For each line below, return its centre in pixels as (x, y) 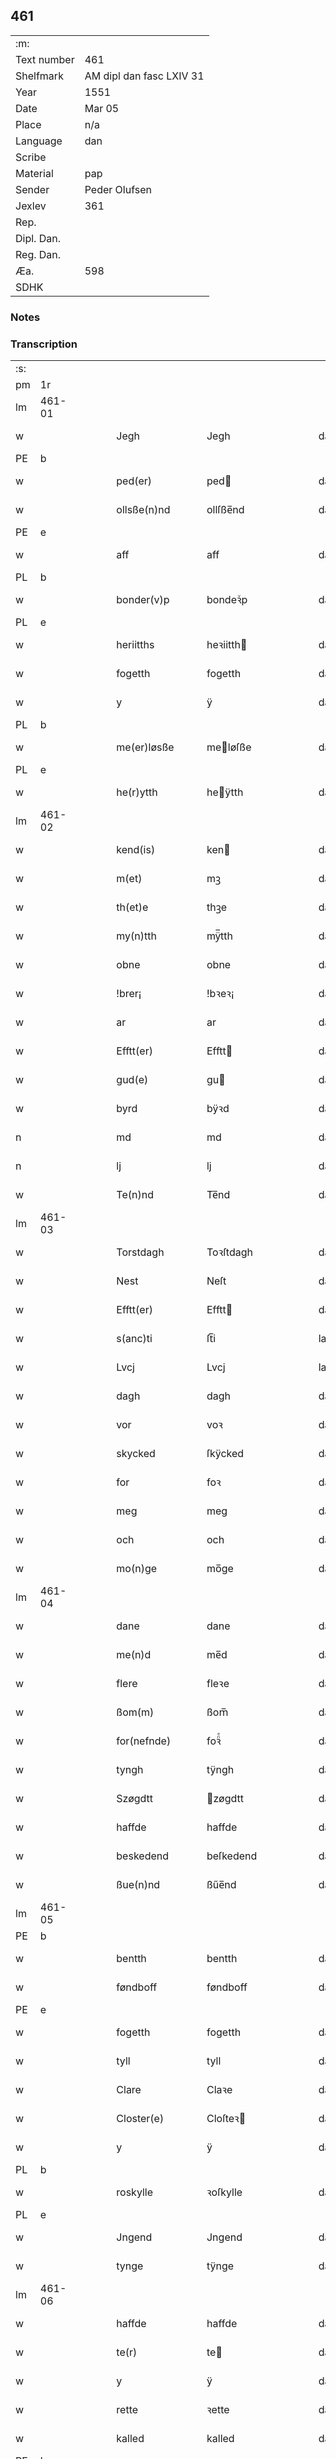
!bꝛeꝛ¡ (220, 994)
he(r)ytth (137, 792)
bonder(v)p (143, 600)
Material (34, 173)
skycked (136, 1454)
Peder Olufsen (118, 189)
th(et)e (132, 907)
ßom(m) (135, 1712)
